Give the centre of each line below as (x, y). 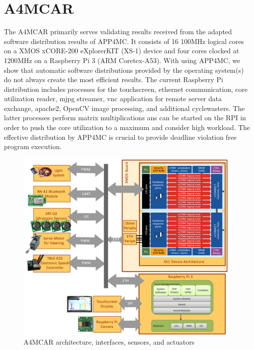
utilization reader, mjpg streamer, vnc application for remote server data (113, 98)
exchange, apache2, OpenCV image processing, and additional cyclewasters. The (124, 108)
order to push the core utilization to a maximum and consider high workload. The (127, 127)
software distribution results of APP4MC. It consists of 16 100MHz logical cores (124, 41)
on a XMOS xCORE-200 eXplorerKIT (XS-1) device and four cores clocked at (122, 51)
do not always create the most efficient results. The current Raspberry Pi (114, 79)
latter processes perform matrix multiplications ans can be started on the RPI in (125, 118)
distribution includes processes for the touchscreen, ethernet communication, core (126, 89)
